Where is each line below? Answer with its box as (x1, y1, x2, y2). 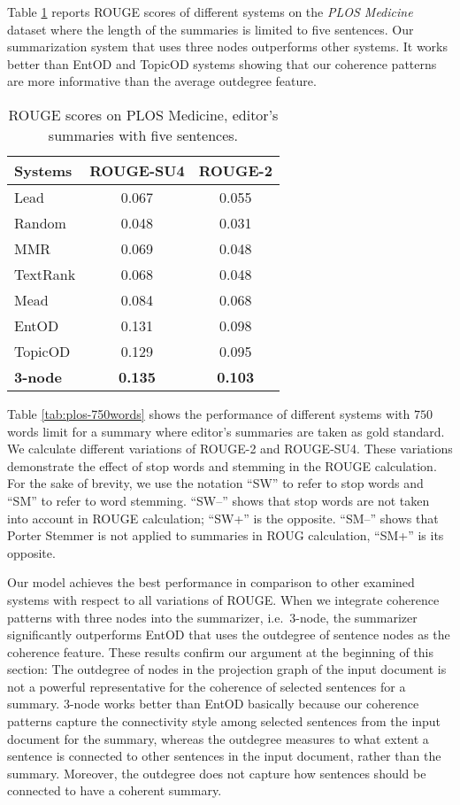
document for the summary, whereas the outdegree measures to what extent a (7, 729, 429, 747)
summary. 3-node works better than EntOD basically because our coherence (7, 694, 419, 713)
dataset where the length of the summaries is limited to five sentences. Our (7, 19, 414, 38)
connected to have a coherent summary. (7, 781, 222, 800)
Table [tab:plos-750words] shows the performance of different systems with (7, 404, 410, 422)
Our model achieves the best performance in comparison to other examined (7, 573, 415, 592)
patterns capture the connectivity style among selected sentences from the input (7, 712, 441, 731)
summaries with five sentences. (48, 124, 238, 145)
